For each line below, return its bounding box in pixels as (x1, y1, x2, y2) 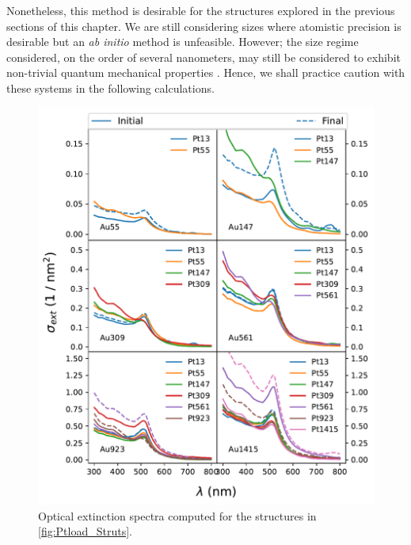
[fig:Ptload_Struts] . (38, 523, 132, 539)
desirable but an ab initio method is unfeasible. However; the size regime (6, 33, 359, 50)
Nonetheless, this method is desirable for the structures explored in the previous (6, 2, 395, 18)
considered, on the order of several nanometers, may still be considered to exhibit (6, 48, 401, 65)
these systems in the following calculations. (6, 79, 215, 96)
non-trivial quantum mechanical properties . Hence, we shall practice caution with (6, 64, 405, 81)
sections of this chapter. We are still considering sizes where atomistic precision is (6, 17, 401, 34)
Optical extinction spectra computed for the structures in (38, 507, 317, 524)
